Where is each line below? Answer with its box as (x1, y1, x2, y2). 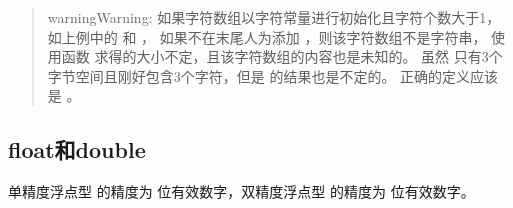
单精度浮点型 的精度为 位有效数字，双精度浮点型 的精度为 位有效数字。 (8, 181, 475, 202)
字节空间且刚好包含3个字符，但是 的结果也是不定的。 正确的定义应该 (47, 65, 499, 86)
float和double (8, 134, 146, 165)
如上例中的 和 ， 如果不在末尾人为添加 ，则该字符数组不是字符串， (47, 26, 487, 47)
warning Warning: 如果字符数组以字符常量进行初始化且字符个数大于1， (47, 7, 501, 27)
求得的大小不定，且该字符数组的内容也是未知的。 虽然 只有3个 (94, 46, 503, 67)
